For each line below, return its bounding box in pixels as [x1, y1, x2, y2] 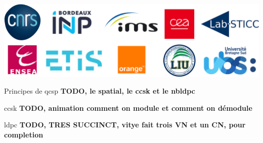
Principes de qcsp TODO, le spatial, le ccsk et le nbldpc [4, 86, 195, 96]
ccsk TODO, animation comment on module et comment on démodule [4, 102, 252, 113]
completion [4, 129, 43, 140]
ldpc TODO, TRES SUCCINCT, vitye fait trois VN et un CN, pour [4, 119, 246, 130]
